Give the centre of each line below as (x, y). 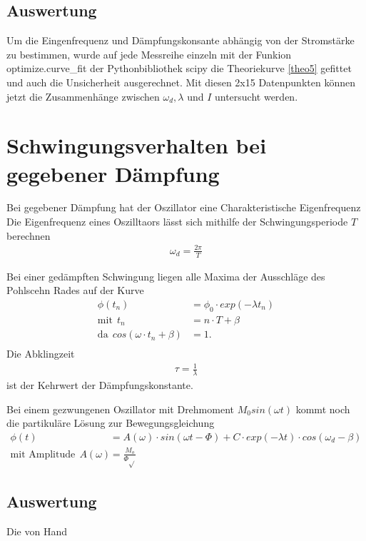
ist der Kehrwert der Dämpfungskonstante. (100, 385)
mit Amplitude (43, 454)
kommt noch (323, 409)
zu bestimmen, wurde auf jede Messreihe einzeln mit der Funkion (149, 54)
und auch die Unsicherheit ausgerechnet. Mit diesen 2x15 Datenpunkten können (181, 82)
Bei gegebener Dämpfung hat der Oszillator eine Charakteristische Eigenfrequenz (184, 207)
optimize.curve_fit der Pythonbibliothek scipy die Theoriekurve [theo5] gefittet (179, 68)
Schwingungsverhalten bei (137, 145)
